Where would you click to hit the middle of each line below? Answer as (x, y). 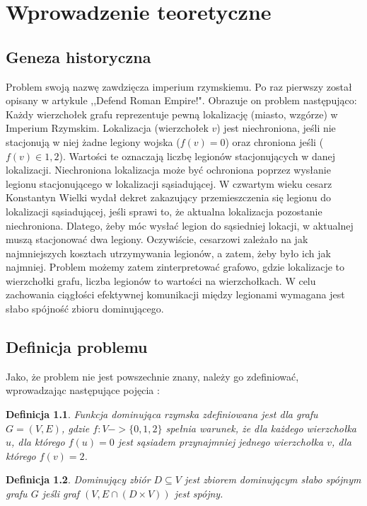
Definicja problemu (77, 347)
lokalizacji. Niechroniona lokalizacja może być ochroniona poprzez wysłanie (168, 170)
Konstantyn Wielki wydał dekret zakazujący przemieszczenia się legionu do (168, 197)
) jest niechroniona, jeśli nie (276, 128)
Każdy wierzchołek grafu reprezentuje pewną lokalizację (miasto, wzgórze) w (172, 114)
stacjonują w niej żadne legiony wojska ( (93, 141)
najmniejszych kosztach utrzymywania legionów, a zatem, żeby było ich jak (168, 253)
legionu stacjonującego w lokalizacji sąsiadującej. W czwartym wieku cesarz (169, 183)
